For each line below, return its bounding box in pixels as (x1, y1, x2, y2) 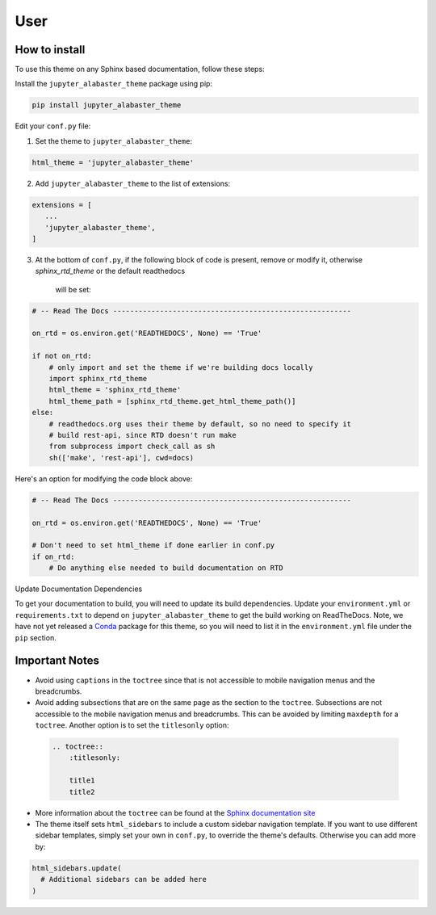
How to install (15, 43, 86, 57)
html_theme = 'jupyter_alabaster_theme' (31, 157, 194, 167)
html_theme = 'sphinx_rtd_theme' (48, 385, 182, 395)
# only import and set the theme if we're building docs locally (48, 363, 313, 371)
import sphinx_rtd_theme (48, 374, 148, 384)
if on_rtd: (31, 552, 75, 561)
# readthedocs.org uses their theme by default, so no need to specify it (48, 419, 351, 428)
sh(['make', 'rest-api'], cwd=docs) (48, 453, 194, 462)
